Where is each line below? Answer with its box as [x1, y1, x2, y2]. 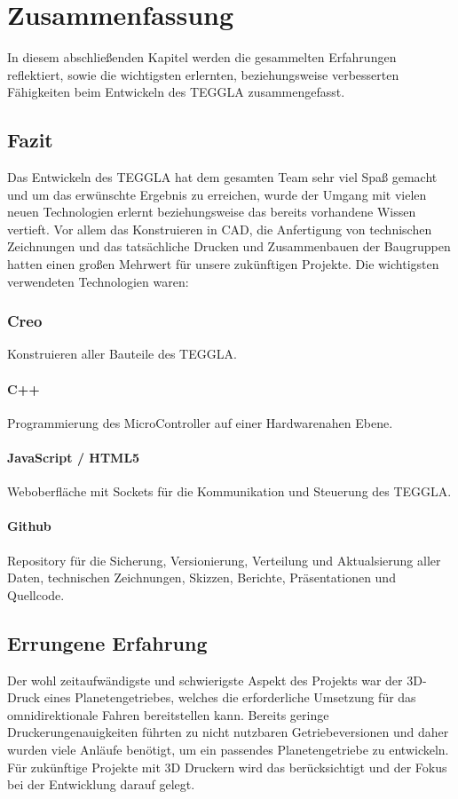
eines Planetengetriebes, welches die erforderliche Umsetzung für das [43, 688, 416, 707]
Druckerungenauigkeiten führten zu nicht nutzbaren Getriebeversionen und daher [7, 723, 449, 741]
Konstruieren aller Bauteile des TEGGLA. [7, 344, 237, 363]
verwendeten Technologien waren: [7, 272, 189, 290]
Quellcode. [7, 585, 65, 604]
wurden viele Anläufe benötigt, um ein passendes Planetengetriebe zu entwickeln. [7, 740, 449, 759]
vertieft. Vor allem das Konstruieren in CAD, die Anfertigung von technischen [7, 219, 432, 238]
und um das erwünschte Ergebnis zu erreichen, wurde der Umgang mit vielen [7, 185, 427, 203]
